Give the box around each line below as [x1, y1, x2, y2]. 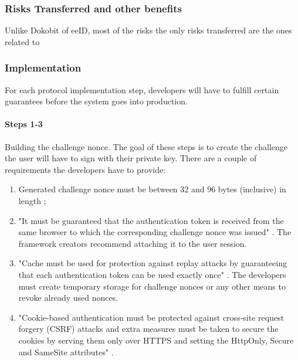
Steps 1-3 [5, 118, 43, 130]
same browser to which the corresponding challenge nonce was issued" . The [18, 226, 292, 238]
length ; [18, 194, 46, 206]
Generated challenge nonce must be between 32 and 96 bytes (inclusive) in [18, 183, 286, 195]
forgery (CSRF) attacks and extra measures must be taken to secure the [18, 322, 279, 335]
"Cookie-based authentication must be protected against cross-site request [18, 311, 285, 323]
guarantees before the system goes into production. [5, 95, 188, 107]
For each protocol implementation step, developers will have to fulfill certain [5, 83, 279, 96]
